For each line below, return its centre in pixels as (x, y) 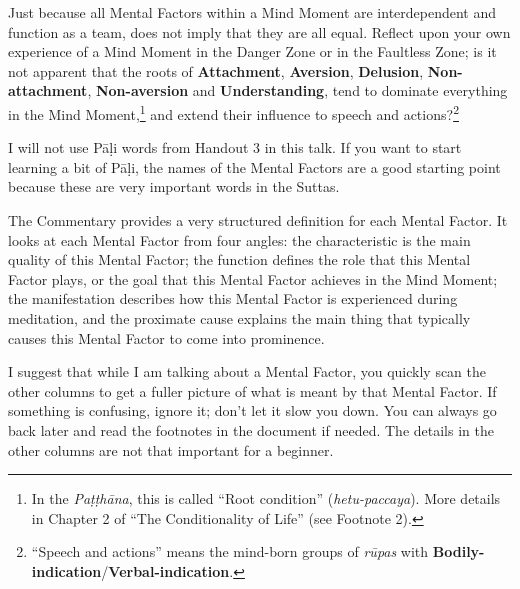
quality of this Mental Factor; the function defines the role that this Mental (239, 259)
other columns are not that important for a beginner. (171, 449)
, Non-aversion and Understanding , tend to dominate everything (297, 90)
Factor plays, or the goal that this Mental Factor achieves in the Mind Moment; (253, 278)
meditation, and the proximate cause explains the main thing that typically (239, 317)
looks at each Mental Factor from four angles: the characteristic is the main (239, 239)
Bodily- (458, 551)
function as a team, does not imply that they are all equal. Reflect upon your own (259, 31)
